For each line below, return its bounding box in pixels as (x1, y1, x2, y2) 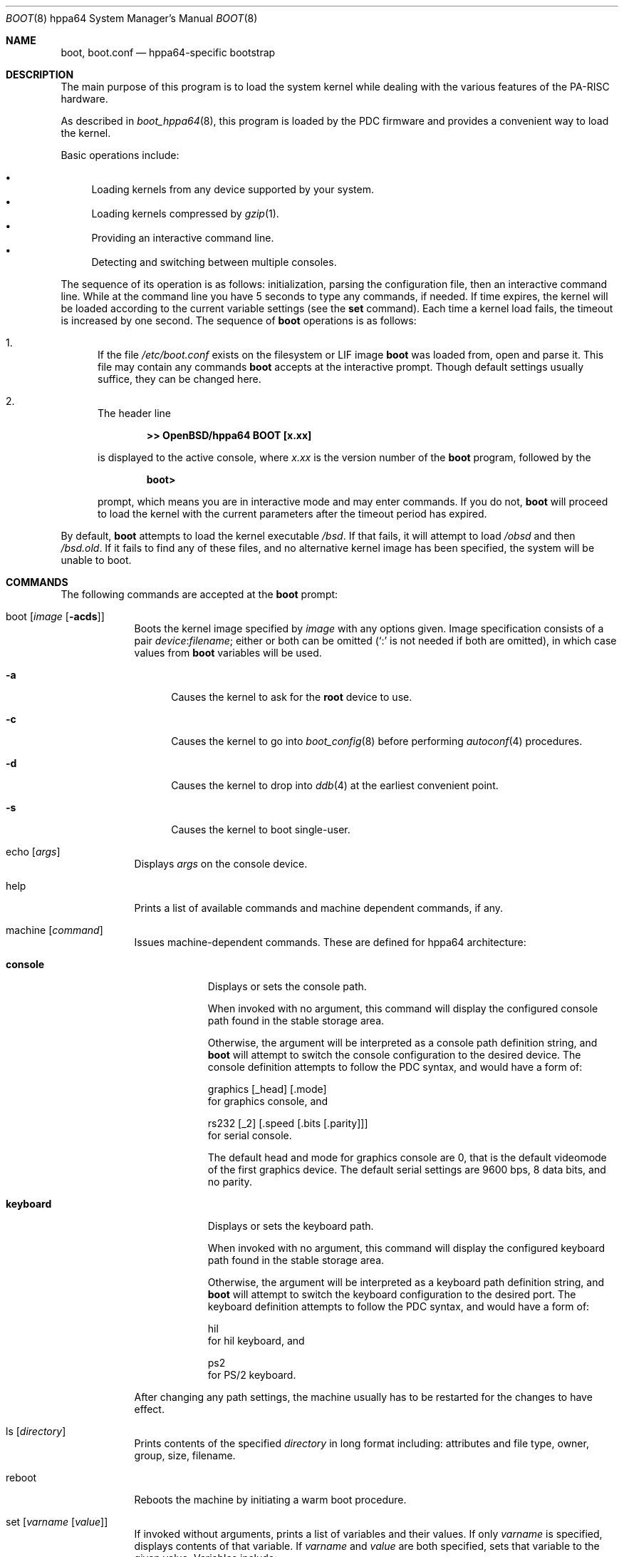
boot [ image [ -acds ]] (6, 610, 105, 622)
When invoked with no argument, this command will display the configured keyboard (207, 1242, 605, 1254)
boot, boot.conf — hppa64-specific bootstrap (61, 46, 276, 58)
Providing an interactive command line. (91, 232, 274, 244)
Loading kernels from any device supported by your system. (91, 183, 374, 195)
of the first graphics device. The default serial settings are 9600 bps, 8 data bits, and (207, 1163, 606, 1176)
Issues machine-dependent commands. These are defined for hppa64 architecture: (134, 936, 526, 948)
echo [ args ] (6, 846, 61, 858)
